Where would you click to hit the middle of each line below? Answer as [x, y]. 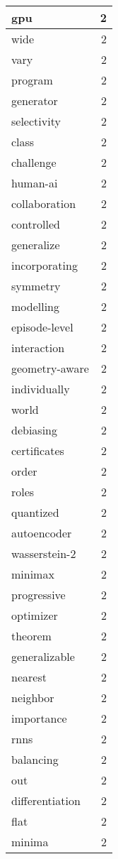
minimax [33, 574]
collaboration [44, 203]
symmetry [36, 286]
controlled [36, 224]
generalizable [43, 656]
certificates [38, 450]
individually [41, 389]
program [32, 80]
